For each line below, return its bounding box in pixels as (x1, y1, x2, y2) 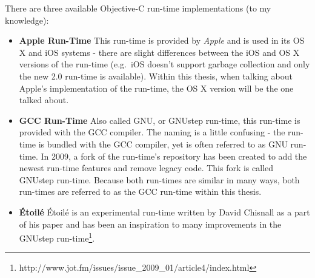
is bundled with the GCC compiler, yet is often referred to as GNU (38, 137, 288, 150)
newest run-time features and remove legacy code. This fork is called (19, 161, 274, 174)
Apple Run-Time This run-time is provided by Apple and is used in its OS (19, 34, 305, 47)
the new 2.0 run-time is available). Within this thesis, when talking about (19, 69, 293, 82)
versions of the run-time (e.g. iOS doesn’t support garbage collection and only (19, 58, 310, 70)
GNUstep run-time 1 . (19, 230, 95, 244)
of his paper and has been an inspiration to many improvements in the (19, 217, 282, 230)
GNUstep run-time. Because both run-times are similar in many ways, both (19, 173, 300, 186)
